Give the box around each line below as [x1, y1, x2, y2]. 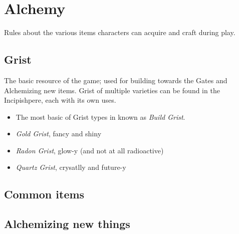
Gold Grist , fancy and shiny [16, 128, 102, 139]
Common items [4, 186, 85, 202]
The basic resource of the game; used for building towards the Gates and [4, 75, 227, 85]
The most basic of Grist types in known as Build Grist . [16, 111, 185, 122]
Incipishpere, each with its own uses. [4, 95, 116, 105]
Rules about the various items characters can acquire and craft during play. [4, 27, 235, 38]
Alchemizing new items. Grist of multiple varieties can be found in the [4, 85, 220, 95]
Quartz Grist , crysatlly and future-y [16, 162, 126, 172]
